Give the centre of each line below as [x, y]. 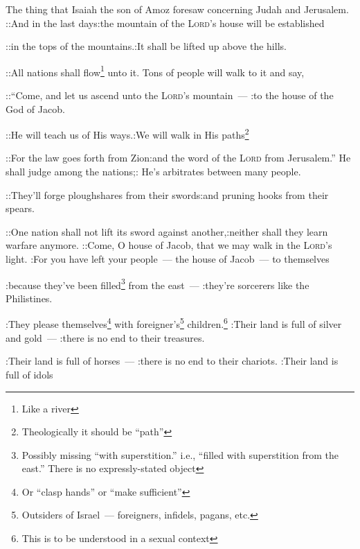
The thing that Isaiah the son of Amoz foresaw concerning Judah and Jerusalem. [177, 9]
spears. [20, 208]
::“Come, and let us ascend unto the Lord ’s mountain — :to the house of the [170, 95]
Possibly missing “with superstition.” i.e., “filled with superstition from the [180, 454]
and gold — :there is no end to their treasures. [105, 337]
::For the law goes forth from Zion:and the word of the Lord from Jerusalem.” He [178, 158]
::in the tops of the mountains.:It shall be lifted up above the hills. [146, 46]
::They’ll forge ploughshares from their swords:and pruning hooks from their [167, 194]
